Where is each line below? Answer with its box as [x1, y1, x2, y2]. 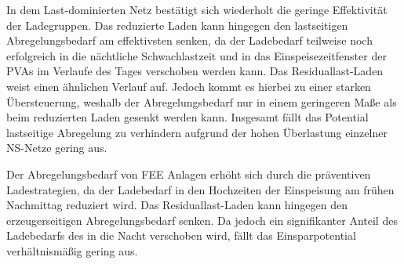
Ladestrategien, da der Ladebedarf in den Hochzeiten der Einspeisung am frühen [6, 181, 395, 197]
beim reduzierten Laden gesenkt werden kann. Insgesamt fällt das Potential [6, 109, 369, 125]
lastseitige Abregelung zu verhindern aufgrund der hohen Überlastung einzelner [6, 124, 388, 140]
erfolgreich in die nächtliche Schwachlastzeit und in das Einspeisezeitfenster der [6, 47, 387, 63]
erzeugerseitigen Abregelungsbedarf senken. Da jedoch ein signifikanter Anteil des [6, 212, 398, 228]
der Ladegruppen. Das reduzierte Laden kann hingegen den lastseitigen [6, 16, 348, 33]
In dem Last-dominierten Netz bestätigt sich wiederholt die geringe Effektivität [6, 2, 388, 17]
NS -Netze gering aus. [6, 139, 107, 156]
